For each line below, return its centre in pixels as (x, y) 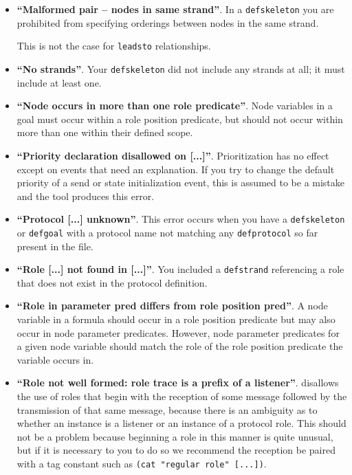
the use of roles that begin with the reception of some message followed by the (182, 396)
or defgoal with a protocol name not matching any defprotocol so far (167, 232)
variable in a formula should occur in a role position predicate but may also (176, 319)
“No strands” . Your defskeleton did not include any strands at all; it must (181, 68)
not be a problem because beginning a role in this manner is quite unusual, (175, 436)
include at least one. (59, 82)
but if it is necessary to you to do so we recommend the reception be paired (176, 450)
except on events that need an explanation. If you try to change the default (176, 169)
